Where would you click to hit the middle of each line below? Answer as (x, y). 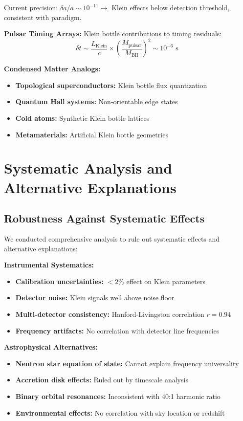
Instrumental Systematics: (49, 265)
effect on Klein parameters (166, 281)
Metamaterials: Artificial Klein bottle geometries (92, 134)
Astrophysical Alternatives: (51, 347)
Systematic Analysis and (88, 168)
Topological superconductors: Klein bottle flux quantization (111, 85)
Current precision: (31, 7)
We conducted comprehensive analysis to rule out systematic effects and (112, 239)
